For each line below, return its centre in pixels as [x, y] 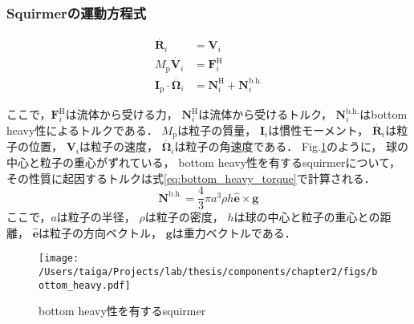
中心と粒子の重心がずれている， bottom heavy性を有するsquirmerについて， [204, 162]
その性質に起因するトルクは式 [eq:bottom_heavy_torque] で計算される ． [191, 178]
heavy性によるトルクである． [82, 130]
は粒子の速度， [119, 146]
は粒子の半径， [96, 217]
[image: [59, 259]
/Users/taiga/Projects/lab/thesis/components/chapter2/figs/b [208, 272]
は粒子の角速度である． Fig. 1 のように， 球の [291, 146]
